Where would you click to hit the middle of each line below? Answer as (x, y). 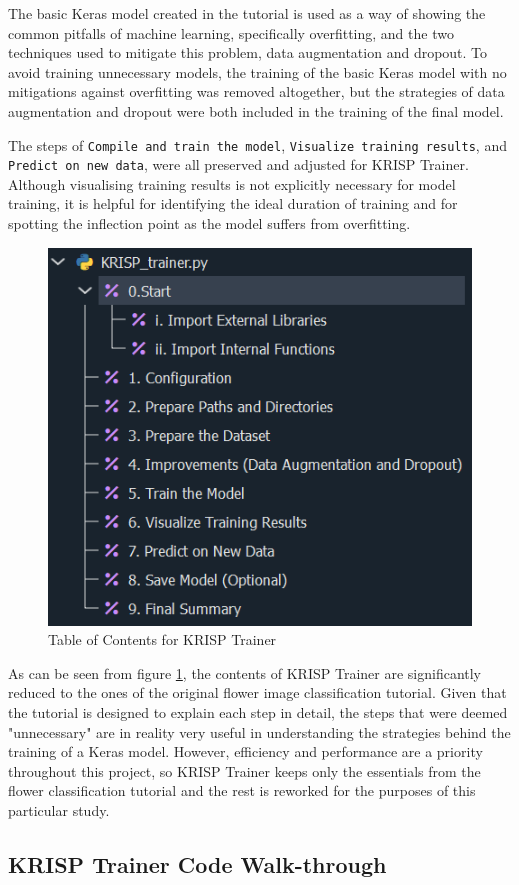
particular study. (59, 809)
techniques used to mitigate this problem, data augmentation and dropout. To (248, 52)
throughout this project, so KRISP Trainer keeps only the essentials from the (244, 770)
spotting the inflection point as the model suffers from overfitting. (209, 223)
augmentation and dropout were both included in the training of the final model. (256, 110)
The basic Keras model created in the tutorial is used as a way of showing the (247, 13)
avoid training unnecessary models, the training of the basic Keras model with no (257, 71)
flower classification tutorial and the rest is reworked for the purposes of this (242, 790)
